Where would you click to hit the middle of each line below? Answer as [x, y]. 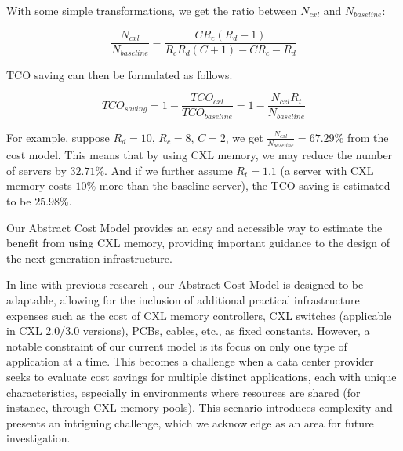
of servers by [36, 170]
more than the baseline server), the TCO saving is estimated [245, 185]
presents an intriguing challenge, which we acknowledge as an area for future [190, 422]
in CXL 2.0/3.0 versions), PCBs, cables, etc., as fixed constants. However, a [188, 331]
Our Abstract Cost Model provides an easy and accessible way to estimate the [194, 227]
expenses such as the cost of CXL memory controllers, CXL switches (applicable [199, 315]
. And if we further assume [169, 170]
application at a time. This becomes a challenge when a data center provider [190, 361]
